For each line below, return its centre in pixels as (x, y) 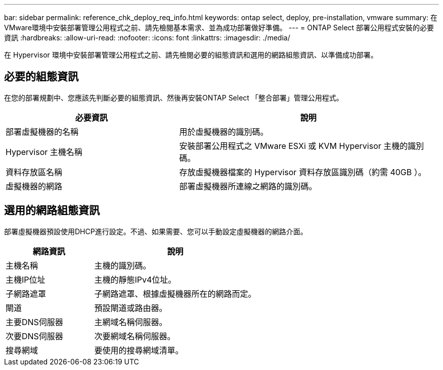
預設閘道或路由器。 (131, 308)
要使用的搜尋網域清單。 (139, 350)
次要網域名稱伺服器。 (135, 336)
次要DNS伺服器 (34, 336)
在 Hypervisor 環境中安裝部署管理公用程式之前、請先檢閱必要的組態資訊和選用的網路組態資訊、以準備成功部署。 (191, 55)
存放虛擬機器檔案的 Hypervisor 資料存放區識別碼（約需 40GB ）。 (303, 172)
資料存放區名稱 (34, 172)
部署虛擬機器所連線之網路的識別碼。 (248, 186)
